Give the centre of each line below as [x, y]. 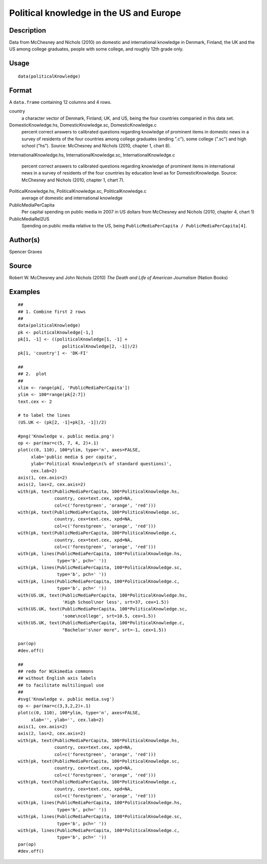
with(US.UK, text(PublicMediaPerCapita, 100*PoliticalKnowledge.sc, [103, 609]
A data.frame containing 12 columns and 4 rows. [60, 102]
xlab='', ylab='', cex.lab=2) [67, 720]
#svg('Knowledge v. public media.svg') [66, 699]
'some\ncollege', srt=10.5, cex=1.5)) [109, 616]
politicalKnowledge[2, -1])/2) [100, 346]
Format [21, 90]
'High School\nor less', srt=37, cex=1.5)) [115, 602]
